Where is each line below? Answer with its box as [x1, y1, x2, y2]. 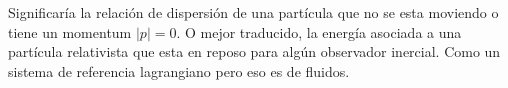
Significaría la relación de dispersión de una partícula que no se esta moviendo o [8, 2, 499, 22]
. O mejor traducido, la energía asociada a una [176, 21, 462, 42]
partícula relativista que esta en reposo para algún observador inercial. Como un [8, 41, 501, 62]
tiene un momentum [8, 21, 132, 42]
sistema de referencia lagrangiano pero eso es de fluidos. [8, 60, 350, 81]
